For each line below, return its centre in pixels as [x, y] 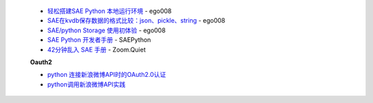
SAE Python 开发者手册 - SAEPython [99, 40]
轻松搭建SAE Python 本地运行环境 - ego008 [109, 11]
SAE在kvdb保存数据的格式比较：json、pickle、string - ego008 [136, 21]
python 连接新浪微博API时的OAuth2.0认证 [107, 75]
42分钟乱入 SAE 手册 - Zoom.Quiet [97, 49]
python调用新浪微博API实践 [86, 84]
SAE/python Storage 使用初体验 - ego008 [106, 30]
